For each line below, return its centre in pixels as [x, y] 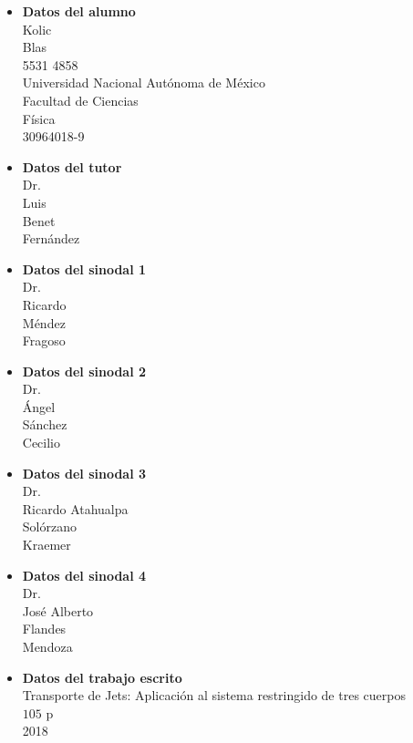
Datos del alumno [79, 11]
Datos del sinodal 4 [84, 575]
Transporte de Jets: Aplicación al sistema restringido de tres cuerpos [214, 695]
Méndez [44, 322]
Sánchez [45, 424]
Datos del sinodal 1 [84, 268]
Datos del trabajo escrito [102, 677]
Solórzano [49, 526]
